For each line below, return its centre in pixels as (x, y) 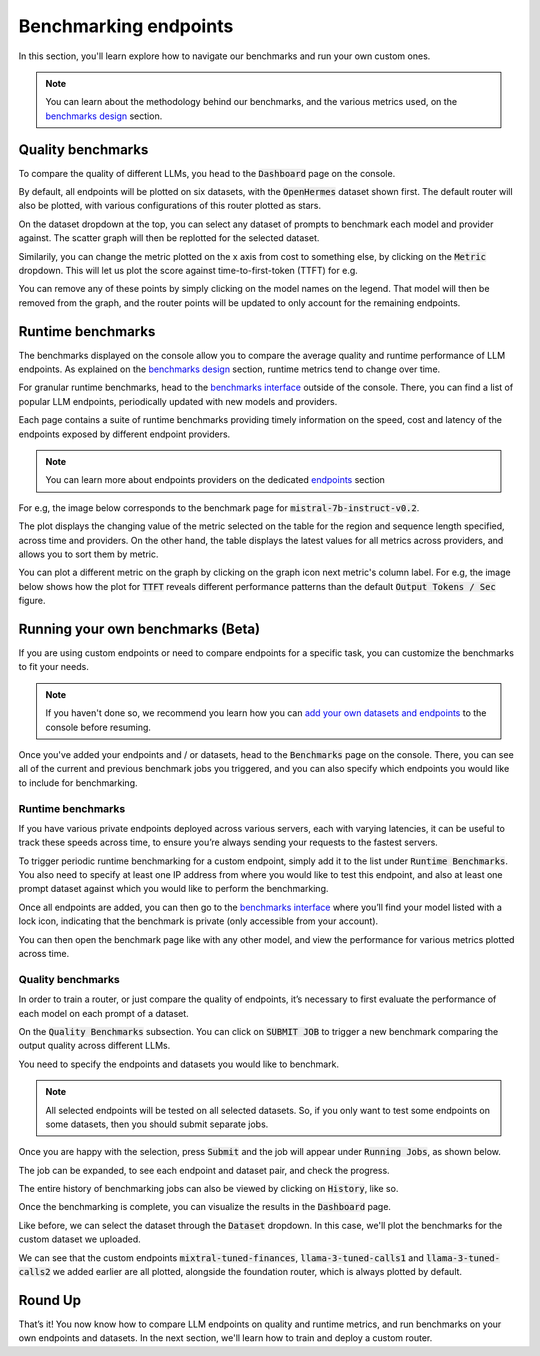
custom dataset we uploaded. (79, 1239)
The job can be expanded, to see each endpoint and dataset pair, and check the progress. (204, 1170)
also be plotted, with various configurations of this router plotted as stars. (170, 206)
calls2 (34, 1272)
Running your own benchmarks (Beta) (139, 628)
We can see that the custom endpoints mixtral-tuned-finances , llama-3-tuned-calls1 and (221, 1257)
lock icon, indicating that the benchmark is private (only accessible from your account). (198, 921)
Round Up (50, 1300)
